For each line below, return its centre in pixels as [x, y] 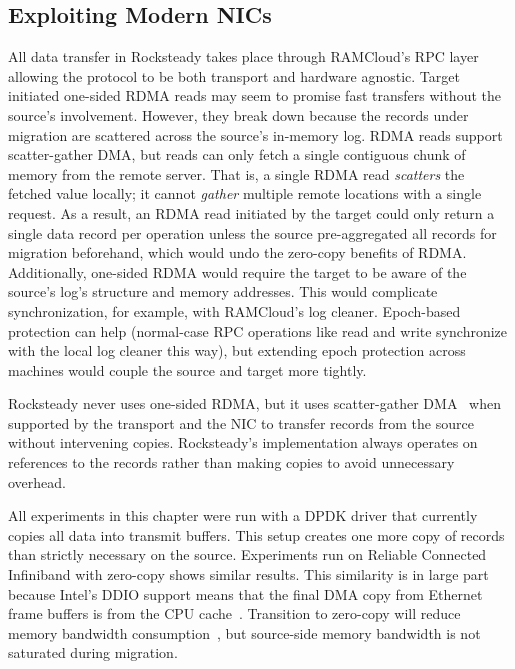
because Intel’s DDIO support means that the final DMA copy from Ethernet [245, 593]
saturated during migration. [93, 652]
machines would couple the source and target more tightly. [187, 369]
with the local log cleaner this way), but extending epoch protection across [237, 350]
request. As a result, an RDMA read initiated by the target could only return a [251, 212]
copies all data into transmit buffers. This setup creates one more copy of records [256, 534]
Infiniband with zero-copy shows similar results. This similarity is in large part [248, 574]
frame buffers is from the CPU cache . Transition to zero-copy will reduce [234, 613]
